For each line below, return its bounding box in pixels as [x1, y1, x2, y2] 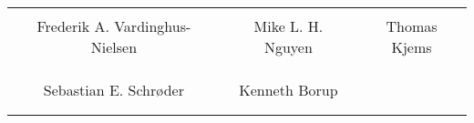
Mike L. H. [253, 15, 324, 36]
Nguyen [263, 36, 313, 57]
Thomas [386, 15, 438, 36]
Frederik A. [36, 15, 109, 36]
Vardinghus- [114, 15, 191, 36]
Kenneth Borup [239, 79, 338, 100]
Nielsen [90, 36, 138, 57]
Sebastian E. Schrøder [43, 79, 184, 100]
